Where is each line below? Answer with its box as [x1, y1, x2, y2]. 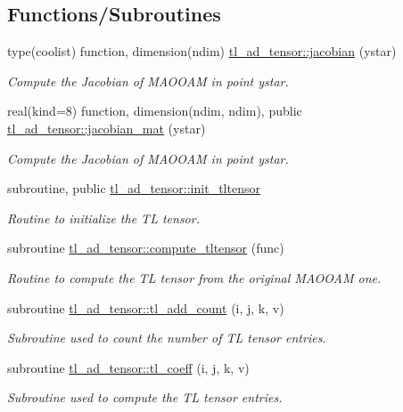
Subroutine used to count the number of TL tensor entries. [7, 328, 326, 347]
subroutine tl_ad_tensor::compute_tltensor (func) [7, 238, 284, 257]
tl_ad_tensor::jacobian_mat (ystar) [7, 118, 206, 137]
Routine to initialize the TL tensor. [7, 208, 200, 227]
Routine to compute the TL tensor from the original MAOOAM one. [7, 268, 382, 287]
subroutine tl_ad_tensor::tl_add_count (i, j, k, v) [7, 298, 284, 317]
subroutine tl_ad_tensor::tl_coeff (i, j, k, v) [7, 358, 250, 376]
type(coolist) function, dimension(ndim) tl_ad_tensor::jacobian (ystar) [7, 42, 397, 61]
